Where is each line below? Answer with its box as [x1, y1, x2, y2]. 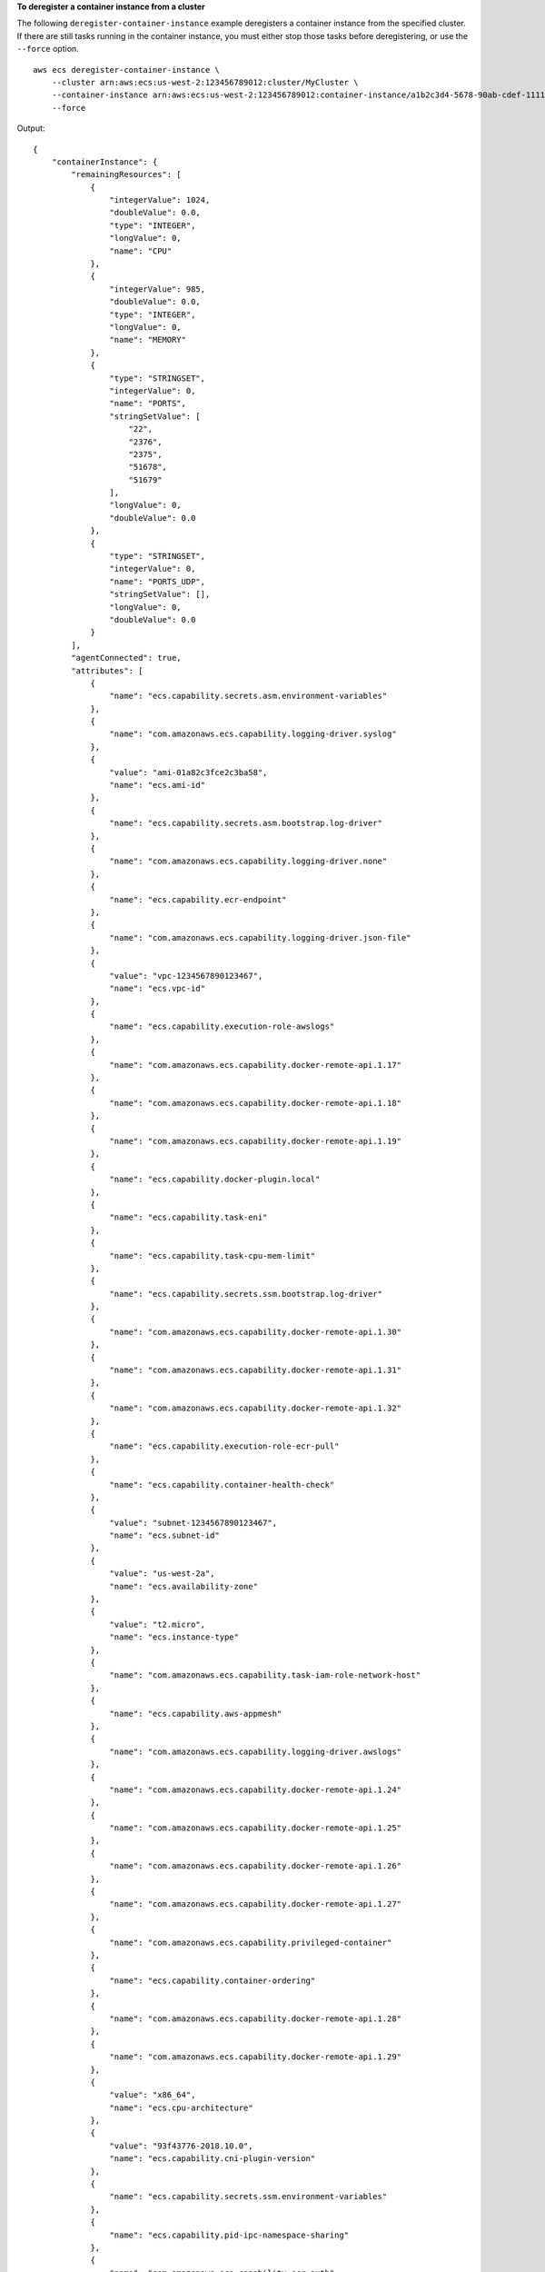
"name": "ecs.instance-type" [109, 1632, 240, 1642]
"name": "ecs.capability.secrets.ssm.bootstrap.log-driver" [109, 1289, 383, 1299]
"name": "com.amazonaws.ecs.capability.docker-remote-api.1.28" [109, 2013, 402, 2024]
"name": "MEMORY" [109, 334, 186, 345]
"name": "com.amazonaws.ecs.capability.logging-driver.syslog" [109, 729, 397, 740]
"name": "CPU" [109, 245, 173, 256]
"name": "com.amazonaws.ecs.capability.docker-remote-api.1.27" [109, 1899, 402, 1909]
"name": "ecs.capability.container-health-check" [109, 1480, 335, 1490]
